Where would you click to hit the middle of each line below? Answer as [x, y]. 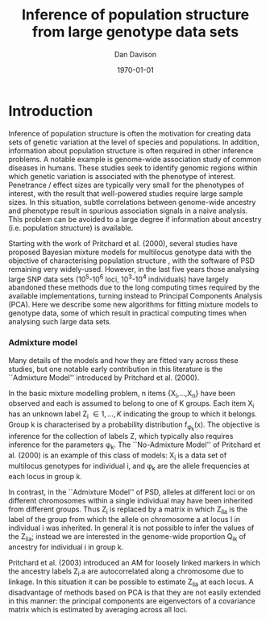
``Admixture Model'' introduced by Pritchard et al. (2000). [104, 378]
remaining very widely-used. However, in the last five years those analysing [134, 269]
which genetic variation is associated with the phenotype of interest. [122, 176]
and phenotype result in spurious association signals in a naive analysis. [128, 211]
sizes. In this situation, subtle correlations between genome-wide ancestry [132, 202]
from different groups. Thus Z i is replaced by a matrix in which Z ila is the [128, 510]
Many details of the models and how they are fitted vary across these [124, 360]
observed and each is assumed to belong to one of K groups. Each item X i [131, 405]
